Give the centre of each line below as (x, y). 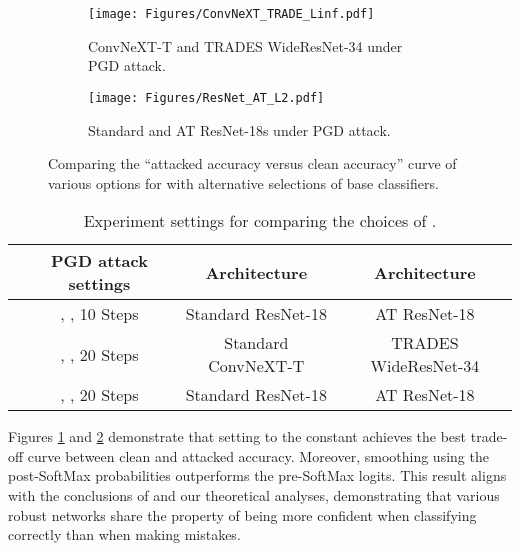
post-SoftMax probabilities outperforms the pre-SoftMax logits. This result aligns (257, 475)
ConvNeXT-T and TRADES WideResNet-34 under (245, 45)
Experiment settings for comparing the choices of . (260, 221)
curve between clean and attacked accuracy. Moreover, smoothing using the (258, 455)
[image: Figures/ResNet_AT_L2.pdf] (206, 97)
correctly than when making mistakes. (124, 534)
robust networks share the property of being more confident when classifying (242, 514)
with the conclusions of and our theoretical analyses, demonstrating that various (254, 495)
